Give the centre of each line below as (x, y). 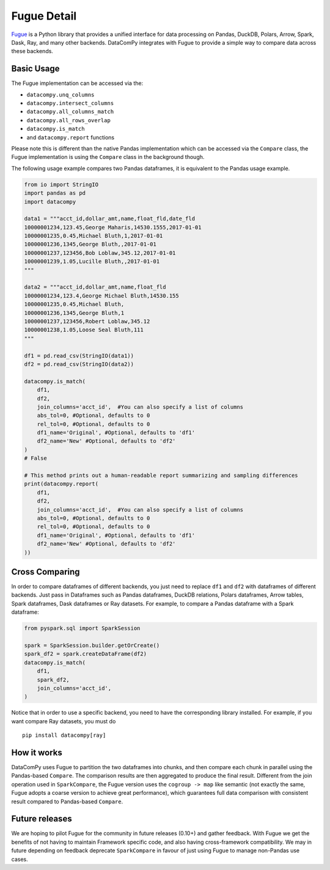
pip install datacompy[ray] (64, 735)
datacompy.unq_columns (61, 94)
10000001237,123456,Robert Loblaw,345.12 (87, 321)
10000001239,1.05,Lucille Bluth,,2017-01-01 (92, 262)
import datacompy (50, 201)
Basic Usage (35, 69)
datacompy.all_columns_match (70, 112)
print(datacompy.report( (61, 484)
